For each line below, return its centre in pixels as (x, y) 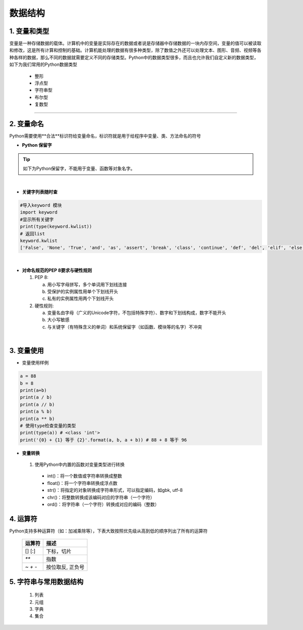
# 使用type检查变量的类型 (48, 426)
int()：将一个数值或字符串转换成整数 (85, 476)
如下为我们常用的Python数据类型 (43, 65)
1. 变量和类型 (29, 31)
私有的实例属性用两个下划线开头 (80, 299)
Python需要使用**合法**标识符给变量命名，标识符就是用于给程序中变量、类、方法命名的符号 (105, 136)
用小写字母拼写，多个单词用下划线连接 (87, 284)
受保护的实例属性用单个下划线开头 (83, 291)
